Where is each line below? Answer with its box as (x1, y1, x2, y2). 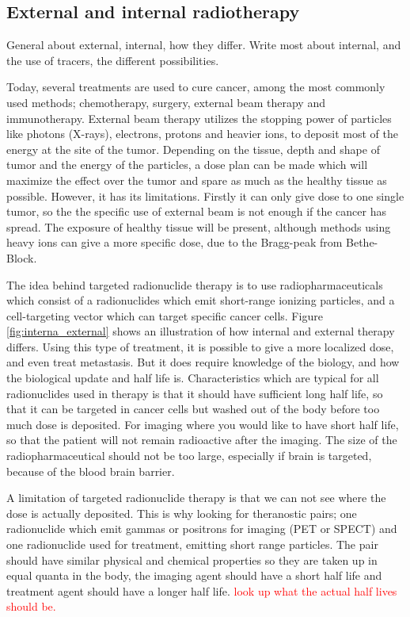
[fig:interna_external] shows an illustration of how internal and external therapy (6, 323, 395, 339)
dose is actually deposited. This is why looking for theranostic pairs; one (6, 504, 357, 521)
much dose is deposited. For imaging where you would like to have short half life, (6, 416, 399, 432)
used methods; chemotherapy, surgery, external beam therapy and (6, 94, 325, 110)
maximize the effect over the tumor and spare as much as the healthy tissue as (6, 171, 387, 188)
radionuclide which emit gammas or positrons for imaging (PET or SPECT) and (6, 520, 397, 537)
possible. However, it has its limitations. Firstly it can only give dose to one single (6, 187, 404, 204)
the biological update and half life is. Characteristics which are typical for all (6, 370, 379, 386)
